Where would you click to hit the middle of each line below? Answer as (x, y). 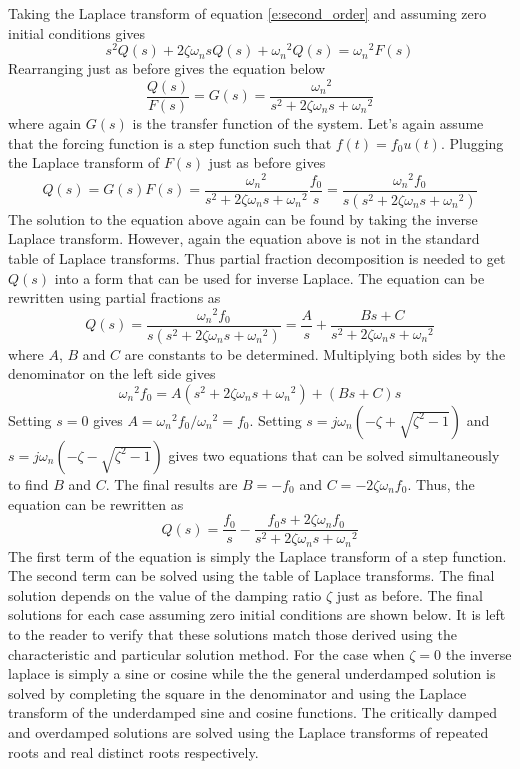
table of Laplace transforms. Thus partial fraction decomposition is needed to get (257, 257)
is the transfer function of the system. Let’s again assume (308, 123)
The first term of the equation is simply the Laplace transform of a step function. (257, 555)
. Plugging (472, 142)
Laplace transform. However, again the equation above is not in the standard (244, 238)
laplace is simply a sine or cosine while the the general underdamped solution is (252, 673)
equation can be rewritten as (96, 503)
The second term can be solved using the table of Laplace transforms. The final (251, 575)
